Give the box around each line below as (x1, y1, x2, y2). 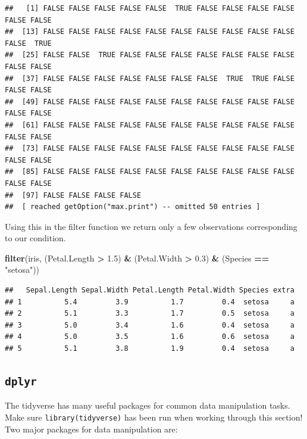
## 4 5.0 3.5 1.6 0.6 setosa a (5, 332, 295, 341)
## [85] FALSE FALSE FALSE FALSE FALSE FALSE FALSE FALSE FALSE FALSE (5, 167, 295, 176)
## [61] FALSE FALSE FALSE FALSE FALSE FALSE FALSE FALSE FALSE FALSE (5, 120, 295, 129)
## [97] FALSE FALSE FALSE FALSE (5, 191, 142, 200)
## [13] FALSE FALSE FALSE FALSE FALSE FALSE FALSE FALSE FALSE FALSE (5, 27, 295, 36)
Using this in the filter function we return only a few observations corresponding (5, 220, 297, 232)
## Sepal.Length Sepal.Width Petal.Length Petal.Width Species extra (5, 286, 295, 295)
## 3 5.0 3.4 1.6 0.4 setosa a (5, 320, 295, 329)
